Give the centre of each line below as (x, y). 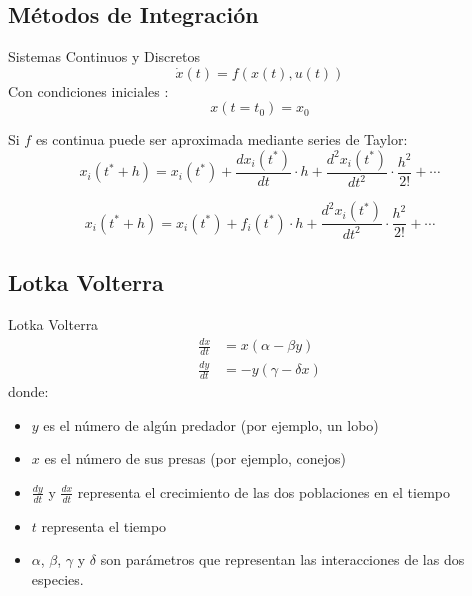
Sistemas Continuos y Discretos (104, 56)
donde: (28, 391)
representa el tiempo (104, 525)
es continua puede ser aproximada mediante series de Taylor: (221, 139)
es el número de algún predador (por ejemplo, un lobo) (211, 424)
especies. (57, 578)
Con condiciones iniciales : (88, 90)
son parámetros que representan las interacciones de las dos (282, 559)
